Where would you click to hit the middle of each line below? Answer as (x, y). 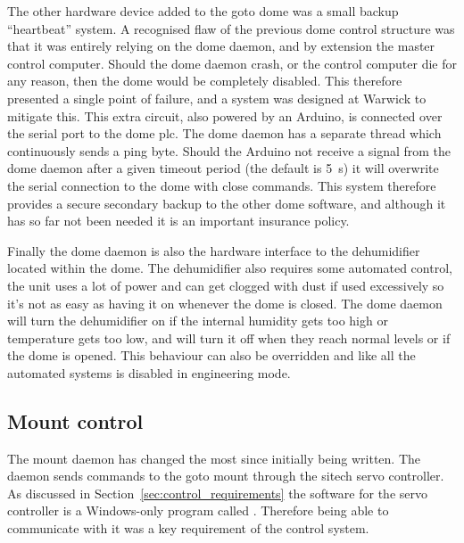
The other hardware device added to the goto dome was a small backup (203, 11)
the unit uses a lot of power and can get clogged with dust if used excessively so (226, 285)
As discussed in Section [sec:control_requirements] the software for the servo (217, 493)
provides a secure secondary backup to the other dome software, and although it (227, 203)
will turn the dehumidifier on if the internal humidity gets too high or (198, 321)
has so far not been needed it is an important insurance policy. (178, 221)
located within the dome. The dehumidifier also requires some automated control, (230, 268)
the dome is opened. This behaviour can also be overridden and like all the (211, 355)
